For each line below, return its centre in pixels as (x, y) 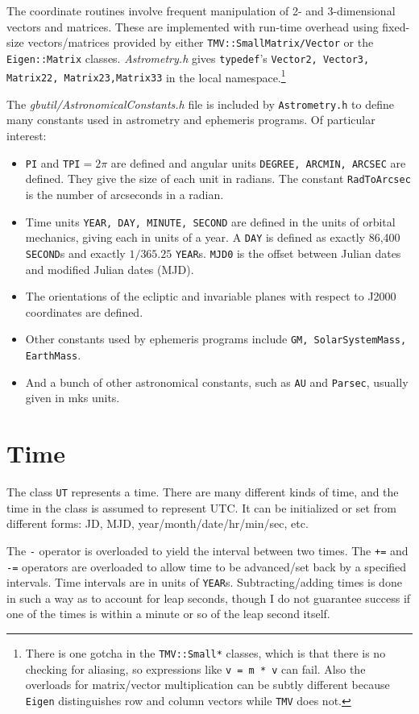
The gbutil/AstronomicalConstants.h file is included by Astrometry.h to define (200, 104)
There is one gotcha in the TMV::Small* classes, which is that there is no (205, 653)
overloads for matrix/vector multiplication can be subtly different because (207, 685)
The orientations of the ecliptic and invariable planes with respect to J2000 (211, 296)
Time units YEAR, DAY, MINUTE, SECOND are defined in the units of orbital (210, 221)
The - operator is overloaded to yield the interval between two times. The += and (207, 550)
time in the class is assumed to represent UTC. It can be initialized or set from (202, 507)
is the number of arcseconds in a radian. (124, 194)
